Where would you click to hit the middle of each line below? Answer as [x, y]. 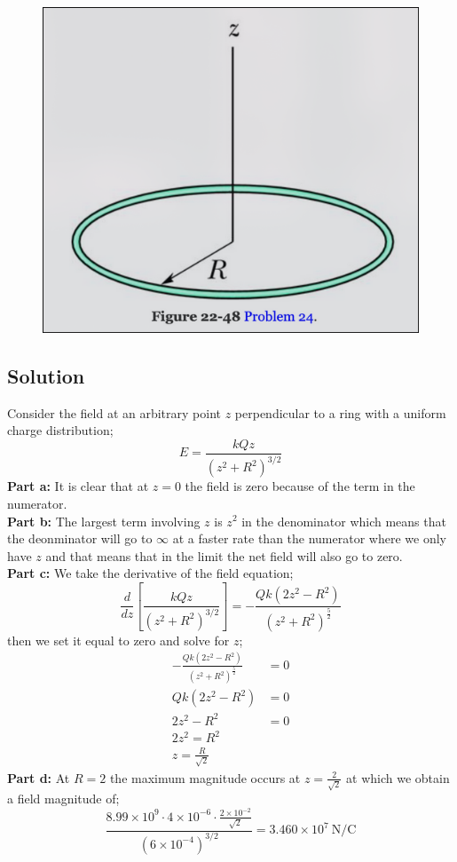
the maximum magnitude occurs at [205, 777]
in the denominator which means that [344, 521]
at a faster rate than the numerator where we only [309, 538]
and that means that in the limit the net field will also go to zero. [224, 555]
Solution [46, 375]
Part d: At [39, 777]
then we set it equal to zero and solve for [118, 640]
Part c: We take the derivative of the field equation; [150, 573]
